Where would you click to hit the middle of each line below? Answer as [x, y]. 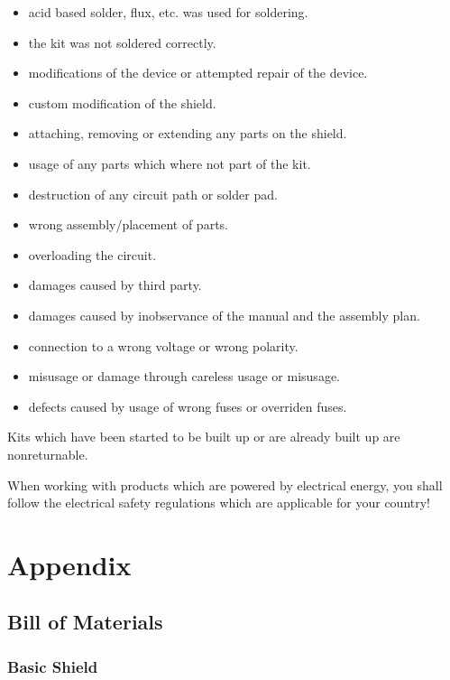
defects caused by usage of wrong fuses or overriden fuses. [188, 406]
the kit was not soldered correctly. [122, 42]
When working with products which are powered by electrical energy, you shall [225, 484]
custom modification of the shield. [122, 102]
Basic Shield [53, 666]
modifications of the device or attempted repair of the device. [198, 73]
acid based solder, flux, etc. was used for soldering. [168, 12]
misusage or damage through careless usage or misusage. [184, 376]
